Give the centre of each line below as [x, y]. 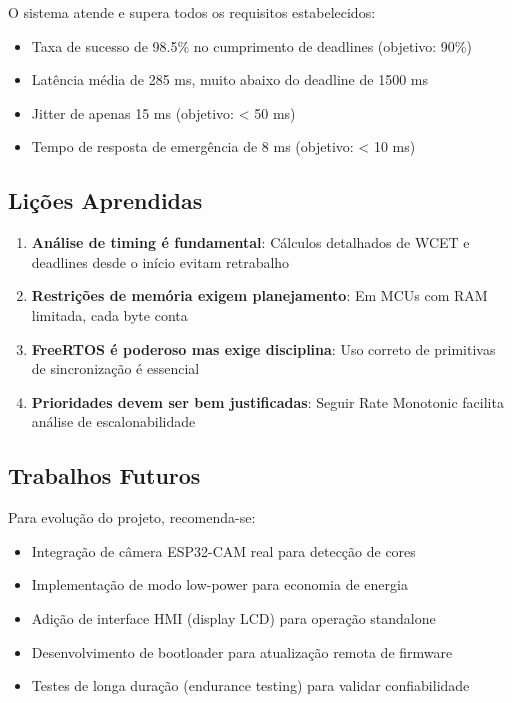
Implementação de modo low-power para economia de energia [219, 584]
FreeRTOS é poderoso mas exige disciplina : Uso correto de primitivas [263, 348]
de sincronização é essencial [115, 368]
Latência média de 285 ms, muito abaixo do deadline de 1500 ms [229, 79]
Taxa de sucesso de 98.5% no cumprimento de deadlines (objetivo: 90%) [251, 45]
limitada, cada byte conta [109, 314]
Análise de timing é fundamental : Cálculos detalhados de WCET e [250, 242]
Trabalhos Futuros [104, 475]
